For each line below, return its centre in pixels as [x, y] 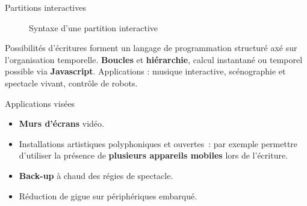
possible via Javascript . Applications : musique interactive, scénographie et [145, 71]
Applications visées [40, 103]
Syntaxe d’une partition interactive [94, 27]
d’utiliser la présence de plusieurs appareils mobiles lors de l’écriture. [153, 155]
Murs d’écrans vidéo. [61, 123]
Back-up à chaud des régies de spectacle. [96, 175]
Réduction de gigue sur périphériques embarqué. [108, 195]
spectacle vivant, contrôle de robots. [71, 83]
